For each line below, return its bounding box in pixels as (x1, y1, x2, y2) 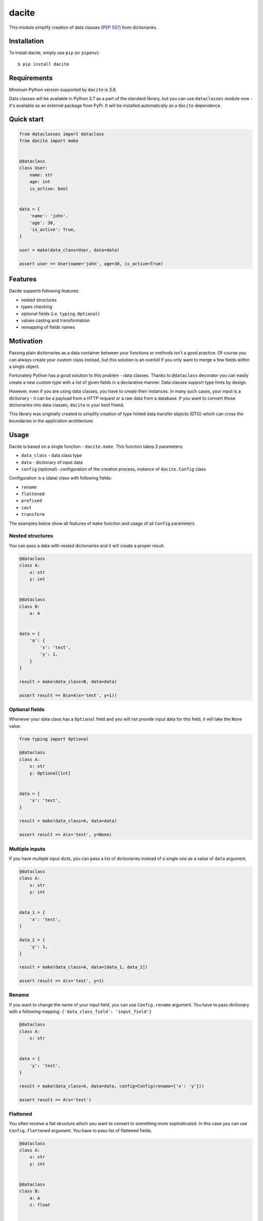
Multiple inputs (9, 845, 46, 852)
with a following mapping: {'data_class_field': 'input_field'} (9, 1009, 152, 1014)
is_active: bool (29, 186, 68, 191)
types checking (21, 304, 53, 310)
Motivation (9, 337, 43, 345)
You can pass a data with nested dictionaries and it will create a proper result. (9, 543, 165, 548)
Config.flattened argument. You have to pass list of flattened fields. (9, 1127, 152, 1133)
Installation (9, 37, 44, 45)
